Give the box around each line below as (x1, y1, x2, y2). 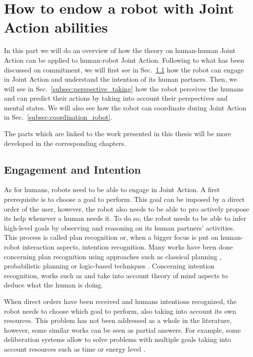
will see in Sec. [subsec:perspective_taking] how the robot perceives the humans (4, 83, 244, 93)
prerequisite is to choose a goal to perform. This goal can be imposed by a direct (4, 194, 245, 204)
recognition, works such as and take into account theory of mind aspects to (4, 270, 228, 280)
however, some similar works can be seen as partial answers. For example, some (4, 324, 241, 335)
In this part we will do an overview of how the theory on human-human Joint (4, 45, 235, 55)
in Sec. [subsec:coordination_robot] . (4, 112, 113, 122)
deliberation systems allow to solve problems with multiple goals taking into (4, 334, 231, 344)
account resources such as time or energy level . (4, 343, 146, 354)
